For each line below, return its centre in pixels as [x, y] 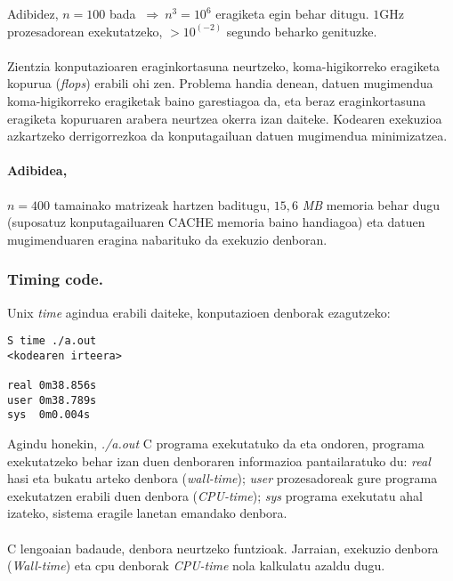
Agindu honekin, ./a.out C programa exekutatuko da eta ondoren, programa [216, 444]
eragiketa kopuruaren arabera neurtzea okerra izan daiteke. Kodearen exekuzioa [225, 118]
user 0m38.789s [52, 400]
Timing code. [55, 279]
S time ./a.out [52, 341]
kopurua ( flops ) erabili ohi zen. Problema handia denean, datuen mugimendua [220, 83]
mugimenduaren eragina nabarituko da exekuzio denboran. [167, 239]
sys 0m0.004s [49, 415]
